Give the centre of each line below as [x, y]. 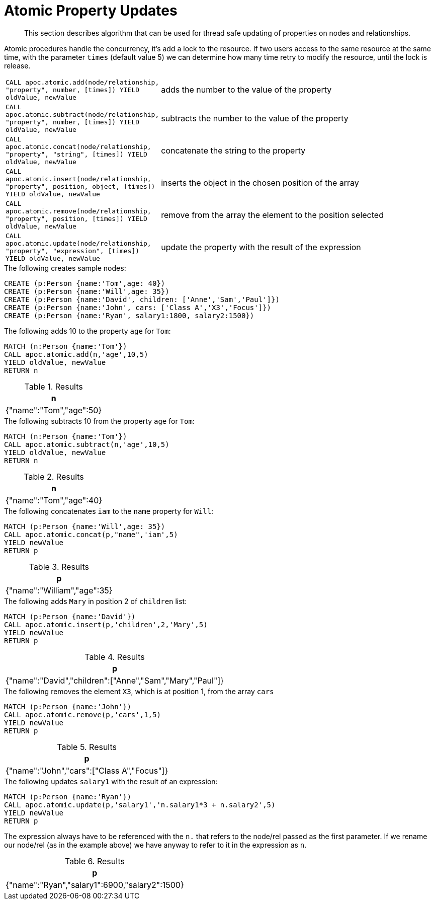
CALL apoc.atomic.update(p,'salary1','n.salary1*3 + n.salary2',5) [140, 805]
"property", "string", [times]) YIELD [76, 154]
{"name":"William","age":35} [59, 590]
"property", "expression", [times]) [73, 251]
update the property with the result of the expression [261, 247]
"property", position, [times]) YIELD [76, 218]
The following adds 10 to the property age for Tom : [88, 331]
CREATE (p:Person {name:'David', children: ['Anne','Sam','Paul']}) [142, 299]
